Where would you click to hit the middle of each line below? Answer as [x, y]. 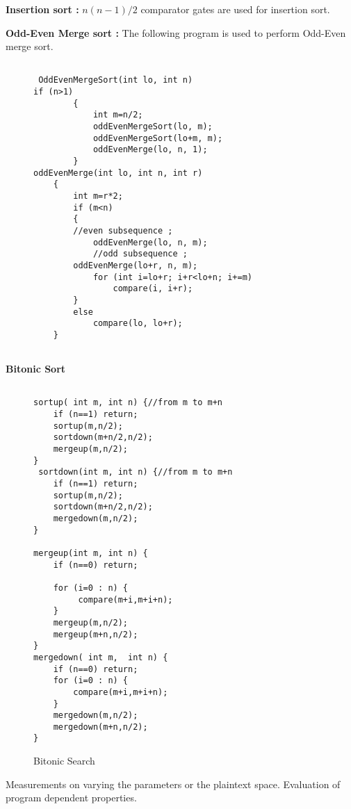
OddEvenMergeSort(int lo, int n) [116, 80]
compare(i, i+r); [153, 289]
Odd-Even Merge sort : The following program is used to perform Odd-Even [176, 32]
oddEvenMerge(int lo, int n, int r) [118, 173]
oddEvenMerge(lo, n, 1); [150, 150]
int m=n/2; [118, 115]
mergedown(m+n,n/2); [100, 727]
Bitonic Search [64, 761]
